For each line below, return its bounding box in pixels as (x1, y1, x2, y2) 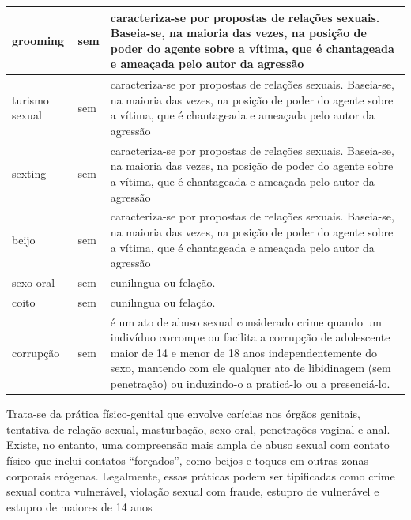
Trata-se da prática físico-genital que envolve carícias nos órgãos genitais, (6, 405, 360, 422)
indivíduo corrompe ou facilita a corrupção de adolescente (110, 329, 390, 345)
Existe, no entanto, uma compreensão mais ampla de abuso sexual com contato (6, 436, 390, 453)
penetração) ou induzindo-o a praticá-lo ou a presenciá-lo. (110, 375, 390, 392)
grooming (12, 32, 65, 48)
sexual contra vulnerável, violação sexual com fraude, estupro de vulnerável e (6, 483, 379, 499)
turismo (12, 91, 49, 107)
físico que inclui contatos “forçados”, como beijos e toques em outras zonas (6, 451, 368, 468)
